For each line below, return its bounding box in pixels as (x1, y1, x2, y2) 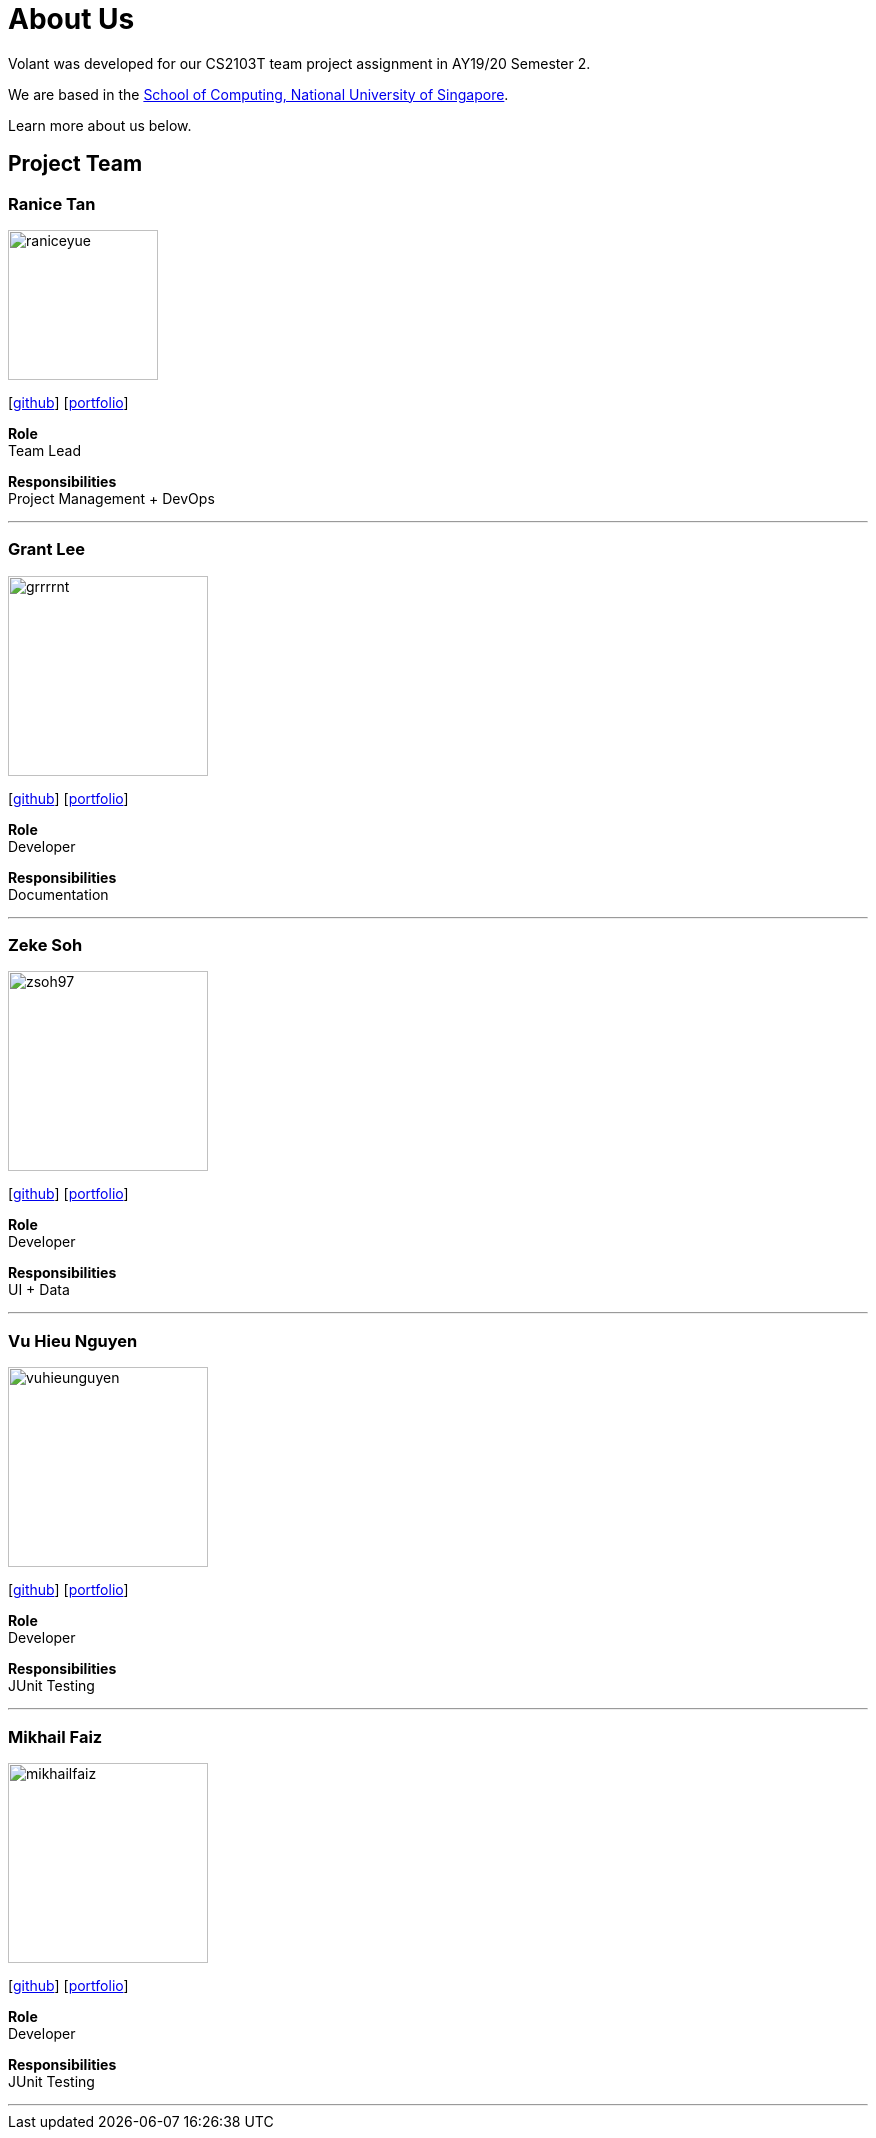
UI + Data (8, 1281, 70, 1299)
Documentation (8, 885, 109, 903)
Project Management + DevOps (8, 489, 215, 507)
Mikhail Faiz (8, 1726, 103, 1747)
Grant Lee (8, 539, 86, 560)
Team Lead (8, 441, 81, 459)
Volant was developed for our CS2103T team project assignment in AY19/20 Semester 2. (8, 54, 591, 72)
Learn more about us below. (8, 116, 192, 134)
